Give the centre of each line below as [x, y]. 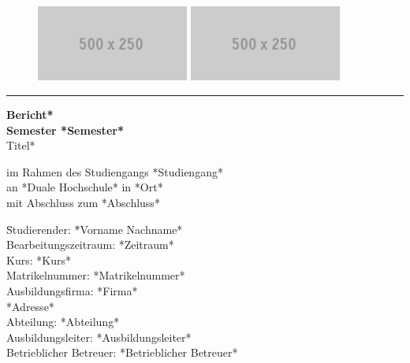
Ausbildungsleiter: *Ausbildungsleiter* [99, 337]
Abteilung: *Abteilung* [63, 322]
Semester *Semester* [65, 130]
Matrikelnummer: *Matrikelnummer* [96, 275]
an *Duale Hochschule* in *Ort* [85, 187]
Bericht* [30, 115]
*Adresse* [30, 306]
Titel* [21, 145]
